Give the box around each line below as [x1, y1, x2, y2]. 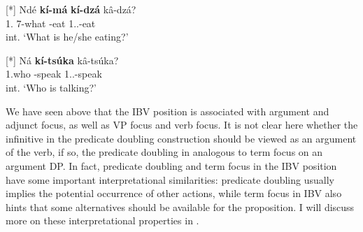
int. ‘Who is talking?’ [6, 80, 97, 94]
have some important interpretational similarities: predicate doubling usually [6, 172, 334, 187]
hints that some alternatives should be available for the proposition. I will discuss [6, 199, 355, 214]
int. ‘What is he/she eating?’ [6, 29, 129, 44]
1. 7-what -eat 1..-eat [6, 15, 96, 30]
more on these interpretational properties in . [6, 213, 199, 228]
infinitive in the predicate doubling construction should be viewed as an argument [6, 131, 357, 145]
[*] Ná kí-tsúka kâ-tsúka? [6, 52, 119, 67]
